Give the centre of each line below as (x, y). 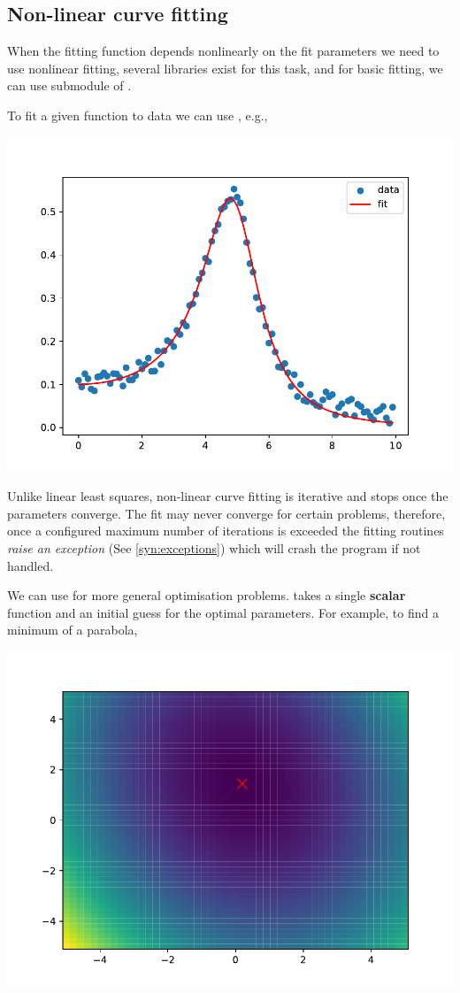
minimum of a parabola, (73, 630)
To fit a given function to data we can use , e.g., (138, 115)
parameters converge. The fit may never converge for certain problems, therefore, (226, 513)
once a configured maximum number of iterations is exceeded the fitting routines (226, 531)
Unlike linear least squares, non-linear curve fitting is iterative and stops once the (228, 496)
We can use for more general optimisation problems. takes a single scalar (207, 595)
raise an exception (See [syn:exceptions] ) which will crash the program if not (214, 547)
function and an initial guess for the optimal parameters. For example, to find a (223, 612)
